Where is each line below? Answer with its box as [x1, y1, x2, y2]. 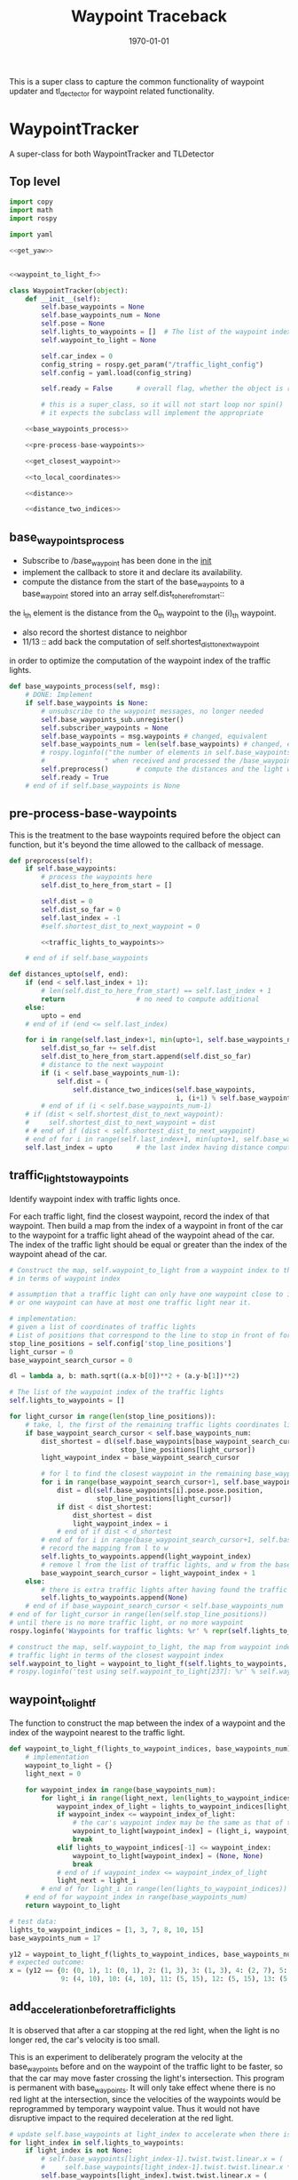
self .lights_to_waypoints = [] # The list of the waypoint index [41, 327, 292, 337]
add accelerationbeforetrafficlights [9, 1999, 176, 2016]
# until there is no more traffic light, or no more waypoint [9, 1618, 244, 1628]
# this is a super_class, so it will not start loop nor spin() [41, 400, 284, 410]
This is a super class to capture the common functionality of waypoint [9, 76, 264, 86]
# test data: [9, 1917, 58, 1926]
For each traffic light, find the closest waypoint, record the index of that [9, 1211, 271, 1222]
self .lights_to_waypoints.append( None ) [41, 1593, 189, 1602]
